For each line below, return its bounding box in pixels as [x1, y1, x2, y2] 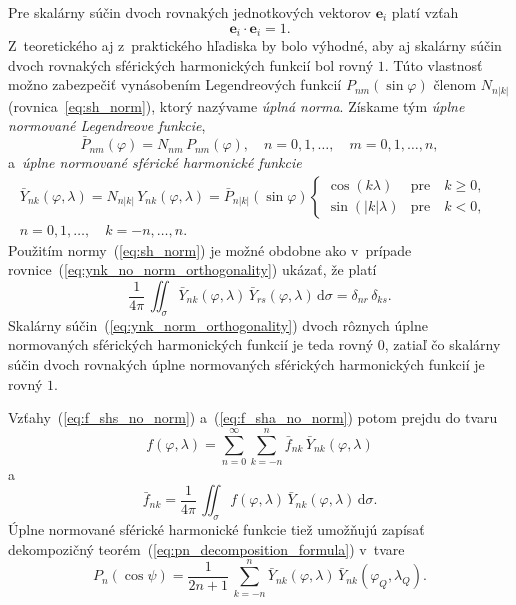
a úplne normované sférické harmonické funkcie [8, 152, 302, 173]
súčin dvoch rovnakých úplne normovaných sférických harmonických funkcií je [8, 353, 485, 374]
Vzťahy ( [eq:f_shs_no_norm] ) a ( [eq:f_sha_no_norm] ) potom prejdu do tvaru [8, 407, 498, 428]
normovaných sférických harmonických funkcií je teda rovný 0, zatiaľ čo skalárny [8, 334, 501, 355]
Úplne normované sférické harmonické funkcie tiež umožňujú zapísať [8, 519, 425, 540]
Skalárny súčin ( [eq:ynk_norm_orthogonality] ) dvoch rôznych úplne [8, 314, 428, 335]
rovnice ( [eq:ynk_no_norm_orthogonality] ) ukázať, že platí [8, 259, 377, 280]
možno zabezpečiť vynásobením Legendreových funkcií [8, 74, 342, 95]
